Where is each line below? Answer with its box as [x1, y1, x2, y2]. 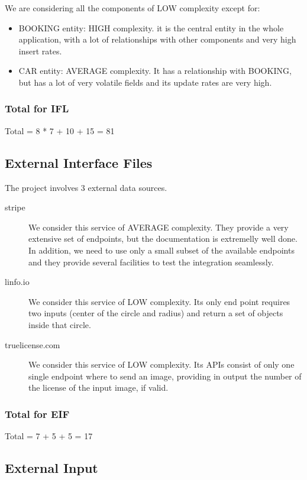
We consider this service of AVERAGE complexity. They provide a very [28, 220, 289, 233]
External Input [5, 459, 98, 477]
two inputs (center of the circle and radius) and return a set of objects [28, 307, 283, 319]
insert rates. [18, 44, 62, 57]
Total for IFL [5, 101, 69, 116]
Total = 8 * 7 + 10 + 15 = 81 [5, 124, 115, 137]
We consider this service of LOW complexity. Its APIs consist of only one [28, 358, 295, 371]
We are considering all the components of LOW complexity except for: [5, 2, 260, 14]
